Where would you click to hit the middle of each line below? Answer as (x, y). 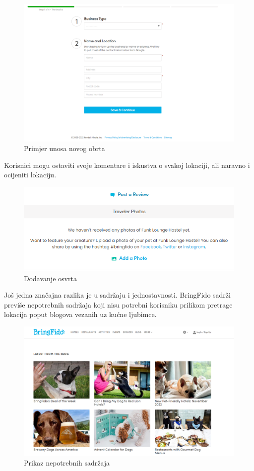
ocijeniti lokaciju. (30, 175)
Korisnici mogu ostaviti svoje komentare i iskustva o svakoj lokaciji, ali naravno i (127, 165)
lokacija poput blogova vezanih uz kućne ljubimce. (80, 314)
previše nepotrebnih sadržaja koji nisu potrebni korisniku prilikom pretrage (118, 304)
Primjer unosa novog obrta (64, 148)
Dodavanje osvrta (50, 278)
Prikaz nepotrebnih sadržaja (67, 463)
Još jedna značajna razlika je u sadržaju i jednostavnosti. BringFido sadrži (117, 295)
